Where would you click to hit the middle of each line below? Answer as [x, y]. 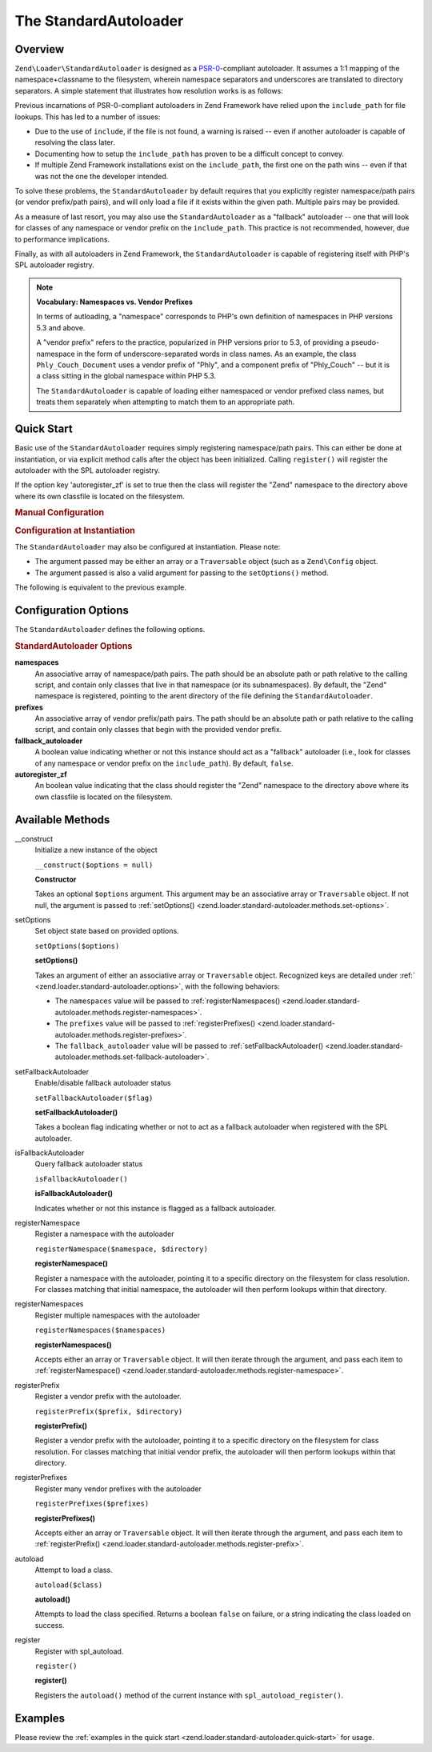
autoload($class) [69, 1585]
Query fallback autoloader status [89, 1164]
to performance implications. [62, 239]
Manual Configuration [59, 513]
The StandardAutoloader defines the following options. [110, 630]
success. [50, 1625]
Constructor [56, 879]
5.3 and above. [61, 327]
